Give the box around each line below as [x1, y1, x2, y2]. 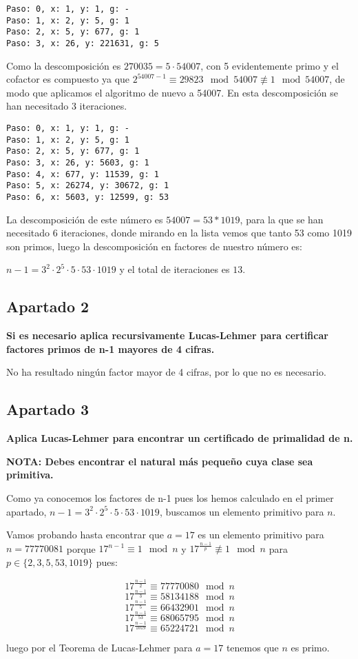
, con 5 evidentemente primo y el [200, 58, 339, 72]
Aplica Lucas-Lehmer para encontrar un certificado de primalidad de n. [6, 431, 353, 445]
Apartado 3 [6, 398, 89, 420]
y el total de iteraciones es [119, 262, 230, 276]
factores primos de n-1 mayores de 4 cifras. [6, 341, 215, 356]
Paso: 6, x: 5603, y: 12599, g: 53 [6, 192, 169, 202]
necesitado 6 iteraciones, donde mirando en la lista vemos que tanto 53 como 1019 [6, 225, 352, 240]
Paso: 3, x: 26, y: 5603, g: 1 [6, 157, 149, 168]
